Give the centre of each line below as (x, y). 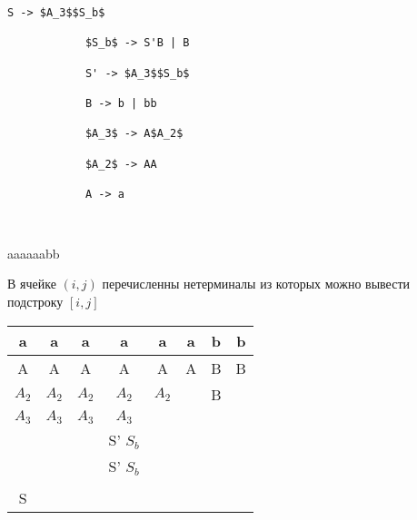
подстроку (35, 302)
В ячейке (32, 284)
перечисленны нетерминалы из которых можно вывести (256, 284)
